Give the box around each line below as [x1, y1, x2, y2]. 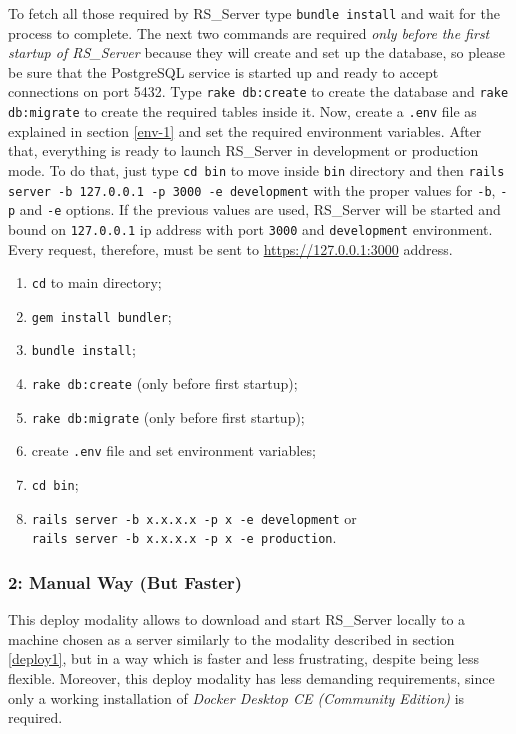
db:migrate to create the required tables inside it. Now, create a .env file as [8, 101, 477, 122]
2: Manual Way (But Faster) [8, 569, 243, 594]
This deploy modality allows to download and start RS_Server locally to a [8, 609, 466, 630]
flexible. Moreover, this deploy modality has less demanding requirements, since [8, 668, 495, 689]
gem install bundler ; [31, 305, 172, 326]
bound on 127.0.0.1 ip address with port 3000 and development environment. [8, 218, 493, 239]
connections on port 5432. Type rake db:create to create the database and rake [8, 81, 509, 102]
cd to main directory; [31, 272, 162, 293]
